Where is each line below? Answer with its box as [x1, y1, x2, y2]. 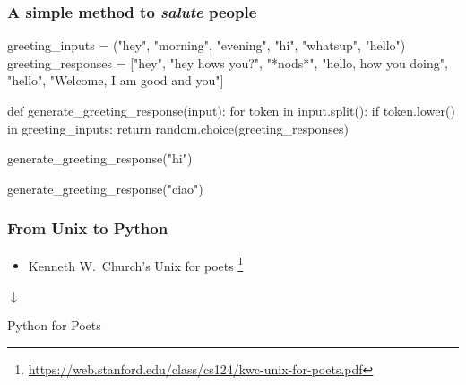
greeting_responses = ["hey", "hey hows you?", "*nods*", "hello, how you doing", [7, 53, 448, 72]
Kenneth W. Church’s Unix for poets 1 [28, 253, 244, 275]
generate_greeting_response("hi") [7, 149, 193, 168]
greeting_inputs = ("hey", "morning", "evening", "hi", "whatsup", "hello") [7, 36, 406, 55]
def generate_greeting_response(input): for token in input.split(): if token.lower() [7, 101, 455, 119]
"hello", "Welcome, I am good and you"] [7, 71, 224, 90]
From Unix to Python [7, 217, 168, 240]
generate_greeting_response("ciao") [7, 179, 203, 197]
